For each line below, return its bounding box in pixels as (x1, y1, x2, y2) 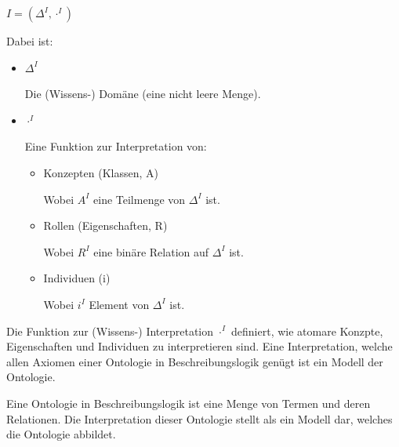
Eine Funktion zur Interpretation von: (24, 138, 207, 154)
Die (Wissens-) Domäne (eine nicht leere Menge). (24, 85, 261, 102)
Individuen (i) (43, 270, 111, 286)
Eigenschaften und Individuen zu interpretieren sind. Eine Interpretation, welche (6, 338, 393, 354)
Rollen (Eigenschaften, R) (43, 217, 168, 234)
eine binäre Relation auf (93, 243, 209, 260)
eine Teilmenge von (93, 191, 186, 207)
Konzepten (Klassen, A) (43, 164, 158, 180)
